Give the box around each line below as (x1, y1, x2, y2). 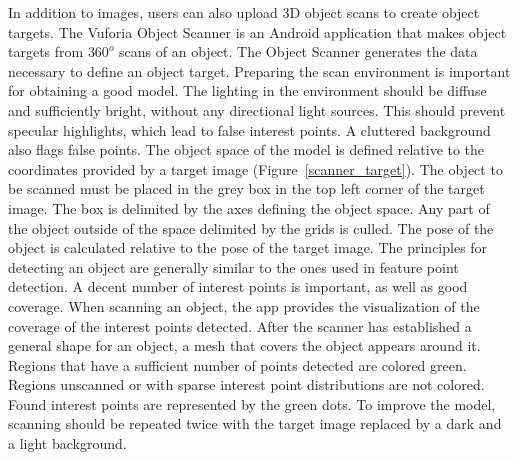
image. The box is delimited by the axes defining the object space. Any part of (8, 197, 490, 218)
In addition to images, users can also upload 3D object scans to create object (8, 2, 480, 22)
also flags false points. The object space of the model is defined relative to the (8, 139, 485, 160)
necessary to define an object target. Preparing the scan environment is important (8, 60, 511, 81)
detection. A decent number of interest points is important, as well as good (8, 276, 468, 297)
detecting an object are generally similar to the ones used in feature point (8, 256, 459, 277)
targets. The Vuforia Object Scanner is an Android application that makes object (8, 21, 507, 42)
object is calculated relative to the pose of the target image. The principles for (8, 237, 488, 258)
